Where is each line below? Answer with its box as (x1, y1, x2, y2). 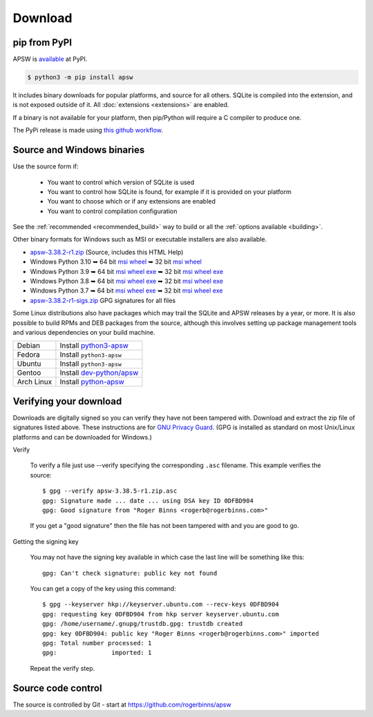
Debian (17, 341, 41, 351)
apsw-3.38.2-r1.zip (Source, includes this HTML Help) (30, 248, 184, 256)
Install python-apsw (59, 377, 124, 386)
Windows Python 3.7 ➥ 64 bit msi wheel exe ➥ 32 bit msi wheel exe (30, 286, 223, 295)
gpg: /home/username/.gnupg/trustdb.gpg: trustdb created (42, 620, 243, 628)
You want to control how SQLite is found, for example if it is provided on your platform (47, 187, 291, 196)
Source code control (12, 682, 103, 694)
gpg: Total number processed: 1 (42, 639, 152, 647)
